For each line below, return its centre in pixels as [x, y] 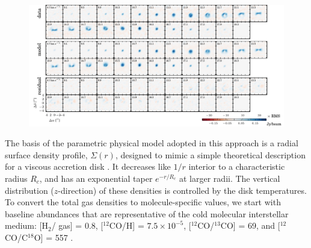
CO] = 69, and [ [250, 225]
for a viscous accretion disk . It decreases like [88, 166]
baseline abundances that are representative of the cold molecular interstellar [147, 213]
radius [16, 178]
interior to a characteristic [237, 166]
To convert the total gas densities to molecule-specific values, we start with [143, 202]
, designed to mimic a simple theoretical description [210, 154]
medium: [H [26, 225]
